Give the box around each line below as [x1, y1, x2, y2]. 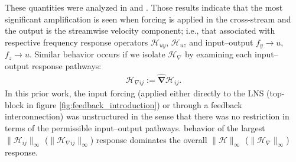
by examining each [184, 48, 252, 60]
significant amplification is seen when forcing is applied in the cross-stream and [5, 12, 291, 25]
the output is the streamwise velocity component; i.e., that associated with [5, 24, 275, 37]
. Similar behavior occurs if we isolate [29, 48, 165, 60]
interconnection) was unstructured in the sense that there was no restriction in [5, 110, 290, 122]
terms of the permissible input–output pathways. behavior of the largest [5, 121, 265, 134]
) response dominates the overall [90, 133, 207, 145]
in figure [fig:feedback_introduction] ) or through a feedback [26, 98, 242, 111]
